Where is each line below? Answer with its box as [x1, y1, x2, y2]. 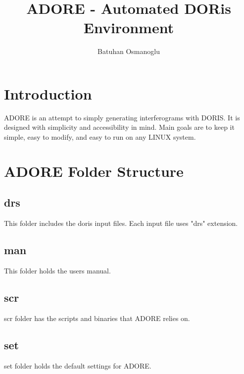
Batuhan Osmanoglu [98, 46, 160, 56]
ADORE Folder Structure [4, 160, 184, 181]
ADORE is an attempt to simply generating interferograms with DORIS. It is [4, 112, 240, 122]
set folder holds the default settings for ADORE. [4, 360, 151, 371]
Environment [83, 17, 174, 38]
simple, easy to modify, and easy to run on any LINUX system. [4, 132, 196, 142]
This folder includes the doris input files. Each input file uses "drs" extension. [4, 218, 238, 228]
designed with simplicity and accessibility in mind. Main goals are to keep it [4, 122, 235, 132]
